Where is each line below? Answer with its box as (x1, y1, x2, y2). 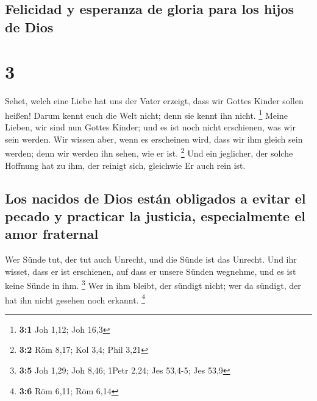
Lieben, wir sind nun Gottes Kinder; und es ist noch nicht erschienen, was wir (5, 121, 296, 133)
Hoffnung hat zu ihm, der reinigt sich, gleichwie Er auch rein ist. (5, 158, 246, 171)
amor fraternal (5, 224, 99, 243)
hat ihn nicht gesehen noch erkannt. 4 (5, 291, 145, 306)
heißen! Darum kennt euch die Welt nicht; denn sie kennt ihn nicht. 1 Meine (5, 107, 288, 121)
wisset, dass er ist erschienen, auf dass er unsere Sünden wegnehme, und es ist (5, 264, 296, 277)
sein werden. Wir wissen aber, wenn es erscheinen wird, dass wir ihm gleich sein (5, 132, 303, 145)
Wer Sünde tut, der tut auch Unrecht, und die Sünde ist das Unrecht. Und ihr (5, 253, 297, 266)
